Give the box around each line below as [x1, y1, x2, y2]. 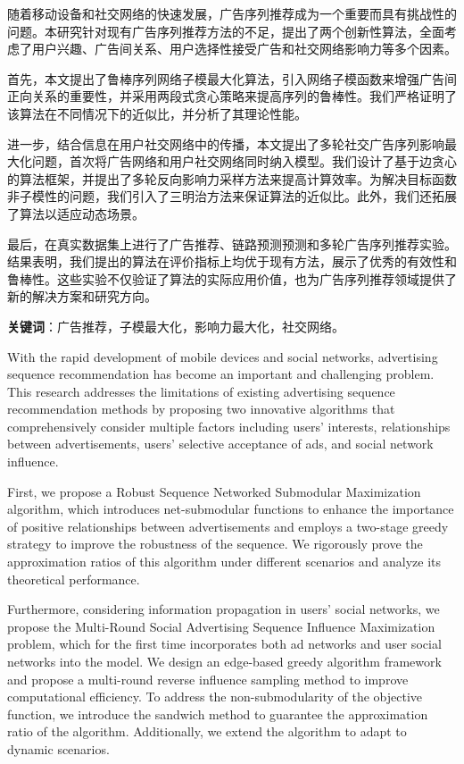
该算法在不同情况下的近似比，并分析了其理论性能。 [7, 104, 307, 122]
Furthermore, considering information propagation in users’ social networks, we [7, 600, 440, 618]
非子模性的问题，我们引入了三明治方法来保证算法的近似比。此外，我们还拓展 [7, 187, 457, 206]
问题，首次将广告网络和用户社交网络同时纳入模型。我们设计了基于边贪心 [31, 152, 457, 171]
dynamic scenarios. [7, 739, 110, 758]
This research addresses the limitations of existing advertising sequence [7, 382, 395, 400]
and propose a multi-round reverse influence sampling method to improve [7, 669, 409, 688]
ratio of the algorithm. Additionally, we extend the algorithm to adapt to [7, 722, 407, 741]
